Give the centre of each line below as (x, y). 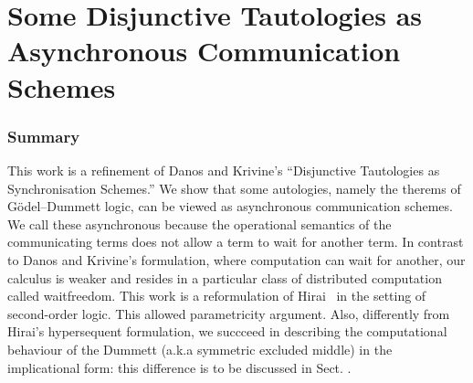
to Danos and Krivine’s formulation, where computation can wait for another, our (236, 259)
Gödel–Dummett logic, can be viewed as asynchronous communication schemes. (230, 206)
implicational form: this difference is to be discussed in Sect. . (179, 367)
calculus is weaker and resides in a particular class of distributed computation (225, 277)
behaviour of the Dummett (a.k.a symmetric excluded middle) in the (200, 349)
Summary (44, 136)
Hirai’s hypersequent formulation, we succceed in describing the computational (227, 331)
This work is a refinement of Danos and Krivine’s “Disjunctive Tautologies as (224, 170)
